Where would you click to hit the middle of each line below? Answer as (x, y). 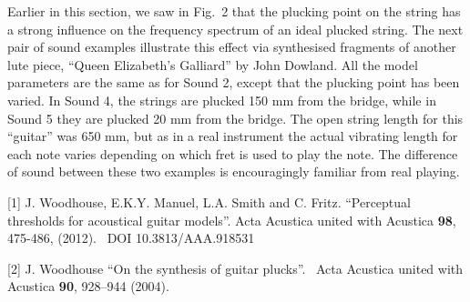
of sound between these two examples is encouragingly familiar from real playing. (234, 171)
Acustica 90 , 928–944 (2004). (88, 286)
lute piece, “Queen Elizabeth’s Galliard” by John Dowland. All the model (213, 64)
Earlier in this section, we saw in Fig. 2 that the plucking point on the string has (234, 11)
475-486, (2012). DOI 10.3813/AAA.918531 (131, 238)
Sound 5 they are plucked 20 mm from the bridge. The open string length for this (235, 118)
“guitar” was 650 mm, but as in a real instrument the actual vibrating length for (233, 136)
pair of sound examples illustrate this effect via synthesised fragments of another (232, 47)
